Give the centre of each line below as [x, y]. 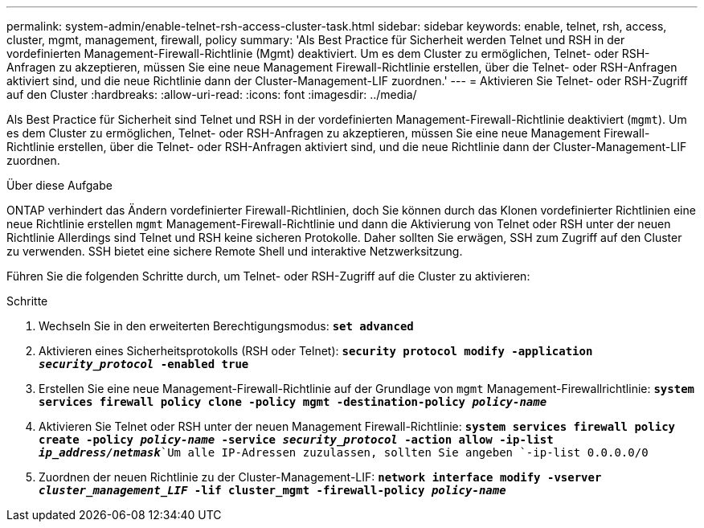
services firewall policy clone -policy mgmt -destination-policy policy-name [293, 402]
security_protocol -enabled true [144, 364]
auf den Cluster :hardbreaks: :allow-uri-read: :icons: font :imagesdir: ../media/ [212, 94]
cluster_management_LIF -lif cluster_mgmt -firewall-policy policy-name [272, 490]
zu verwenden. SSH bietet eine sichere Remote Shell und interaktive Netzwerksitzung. [235, 251]
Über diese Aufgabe [59, 185]
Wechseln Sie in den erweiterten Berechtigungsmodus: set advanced [226, 326]
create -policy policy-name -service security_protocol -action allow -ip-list [296, 440]
